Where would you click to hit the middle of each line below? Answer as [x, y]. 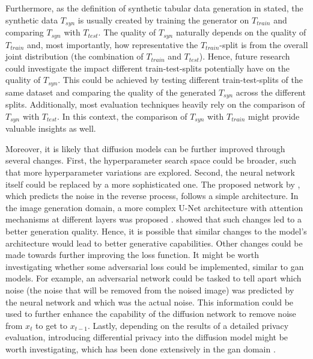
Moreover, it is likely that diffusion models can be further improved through [145, 148]
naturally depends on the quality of [241, 32]
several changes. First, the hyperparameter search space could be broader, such [151, 160]
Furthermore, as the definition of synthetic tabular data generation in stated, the [154, 8]
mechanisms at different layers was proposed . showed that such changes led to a [154, 219]
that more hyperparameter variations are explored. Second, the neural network [150, 172]
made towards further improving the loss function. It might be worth [132, 255]
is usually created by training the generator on [163, 20]
